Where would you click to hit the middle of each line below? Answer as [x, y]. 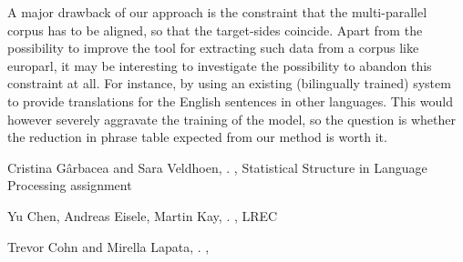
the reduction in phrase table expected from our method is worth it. [197, 137]
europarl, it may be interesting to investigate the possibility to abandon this [220, 65]
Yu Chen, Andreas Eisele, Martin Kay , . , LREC [143, 215]
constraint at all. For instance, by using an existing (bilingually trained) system [229, 83]
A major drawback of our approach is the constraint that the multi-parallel [217, 12]
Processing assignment [70, 185]
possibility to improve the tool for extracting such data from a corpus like [213, 48]
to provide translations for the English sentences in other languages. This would [230, 101]
